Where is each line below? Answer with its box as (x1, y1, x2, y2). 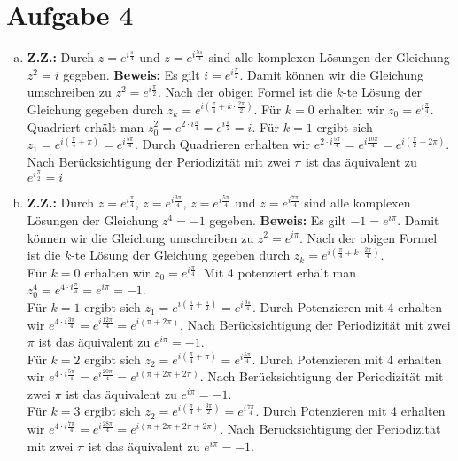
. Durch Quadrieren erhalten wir (135, 135, 310, 153)
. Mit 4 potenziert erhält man (196, 262, 356, 281)
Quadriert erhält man (27, 117, 144, 136)
